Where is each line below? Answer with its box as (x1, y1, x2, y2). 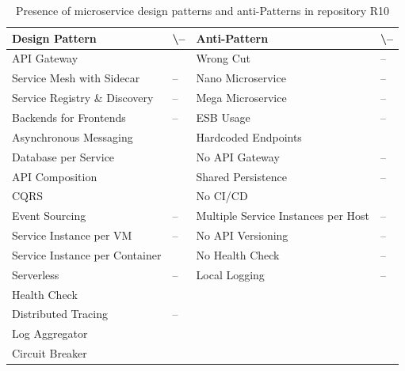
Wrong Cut (196, 50, 251, 66)
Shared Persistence (196, 168, 287, 184)
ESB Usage (196, 108, 250, 125)
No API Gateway (196, 148, 280, 165)
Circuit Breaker (12, 345, 87, 362)
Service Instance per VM (12, 227, 132, 244)
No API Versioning (196, 227, 288, 244)
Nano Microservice (196, 70, 286, 86)
